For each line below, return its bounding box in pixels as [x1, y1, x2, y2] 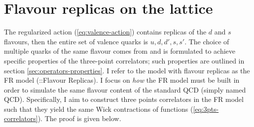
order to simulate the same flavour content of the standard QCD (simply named [4, 84, 246, 95]
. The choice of [184, 36, 229, 46]
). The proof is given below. [37, 113, 121, 124]
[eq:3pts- [193, 103, 219, 114]
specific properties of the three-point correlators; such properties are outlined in [4, 55, 245, 65]
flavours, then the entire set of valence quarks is [4, 36, 148, 46]
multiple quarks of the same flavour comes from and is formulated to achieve [4, 46, 236, 56]
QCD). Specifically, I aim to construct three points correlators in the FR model [4, 94, 244, 104]
